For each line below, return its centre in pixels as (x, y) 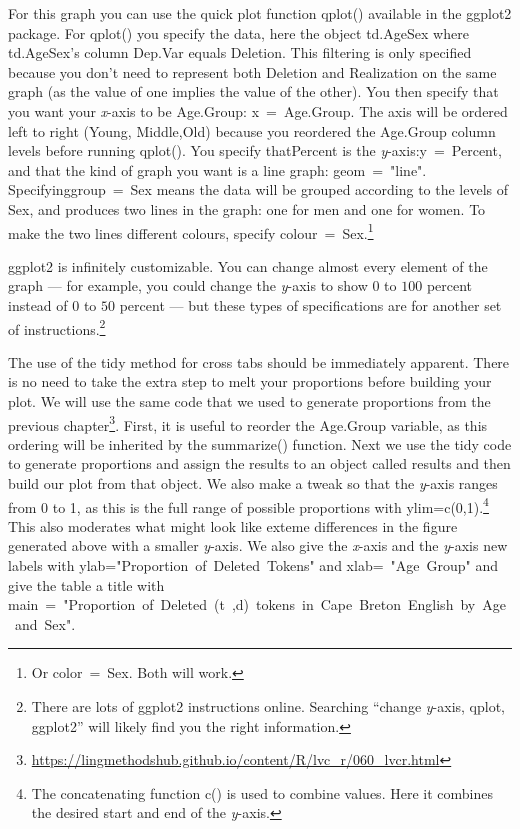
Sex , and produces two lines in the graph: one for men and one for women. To (247, 208)
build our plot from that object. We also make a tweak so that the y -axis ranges (253, 483)
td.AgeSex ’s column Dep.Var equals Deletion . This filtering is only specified (240, 52)
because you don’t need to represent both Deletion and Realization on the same (252, 71)
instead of (38, 304)
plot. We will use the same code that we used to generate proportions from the (249, 401)
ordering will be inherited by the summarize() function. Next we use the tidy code (260, 443)
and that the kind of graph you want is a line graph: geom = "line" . (217, 169)
